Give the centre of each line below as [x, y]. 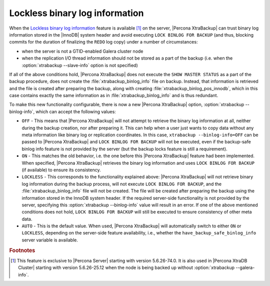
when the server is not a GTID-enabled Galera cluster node [82, 51]
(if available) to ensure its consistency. [61, 170]
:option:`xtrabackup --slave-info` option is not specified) [80, 65]
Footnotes [22, 250]
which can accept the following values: [76, 111]
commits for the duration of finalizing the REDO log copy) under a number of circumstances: [103, 42]
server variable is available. [50, 240]
